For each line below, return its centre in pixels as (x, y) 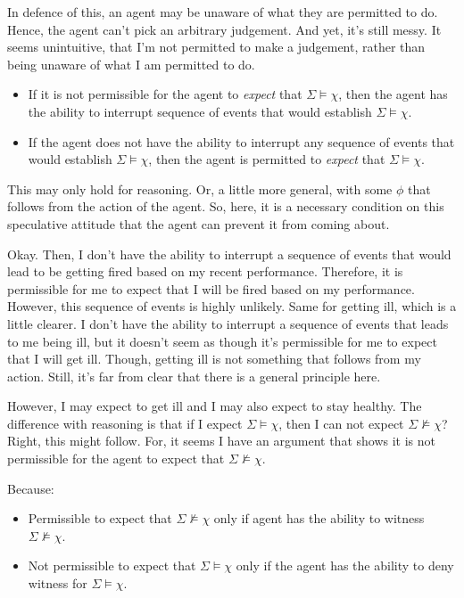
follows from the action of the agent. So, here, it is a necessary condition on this (226, 206)
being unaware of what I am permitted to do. (131, 64)
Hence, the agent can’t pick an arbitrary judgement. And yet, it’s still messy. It (224, 29)
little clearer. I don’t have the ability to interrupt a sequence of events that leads (228, 323)
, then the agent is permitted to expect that (267, 159)
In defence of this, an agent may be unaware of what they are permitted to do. (223, 12)
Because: (31, 488)
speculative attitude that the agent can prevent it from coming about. (199, 223)
